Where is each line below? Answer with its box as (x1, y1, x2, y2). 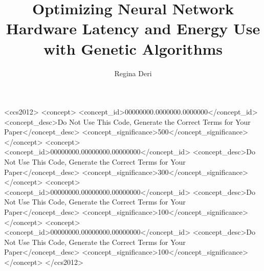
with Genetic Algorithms (43, 38, 223, 59)
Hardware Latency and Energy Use (6, 18, 260, 39)
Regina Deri (114, 67, 152, 78)
